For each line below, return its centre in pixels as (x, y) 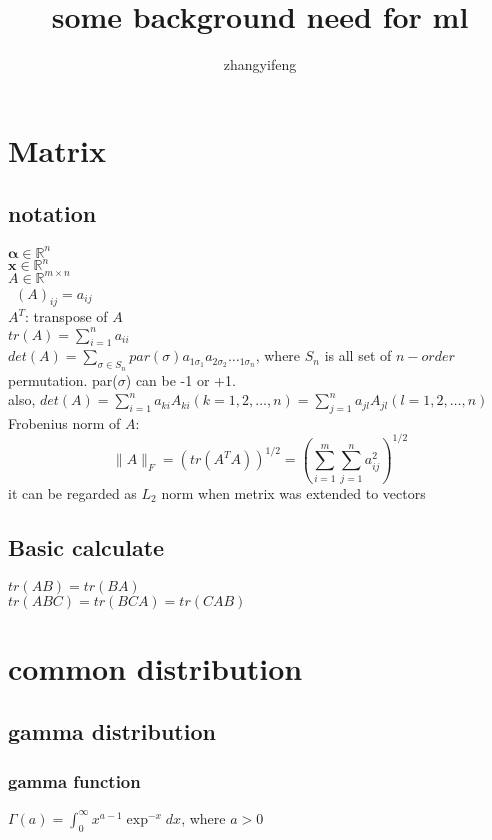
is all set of (358, 355)
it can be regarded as (72, 492)
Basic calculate (86, 546)
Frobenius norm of (64, 422)
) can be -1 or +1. (180, 379)
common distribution (155, 667)
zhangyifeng (260, 64)
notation (52, 213)
